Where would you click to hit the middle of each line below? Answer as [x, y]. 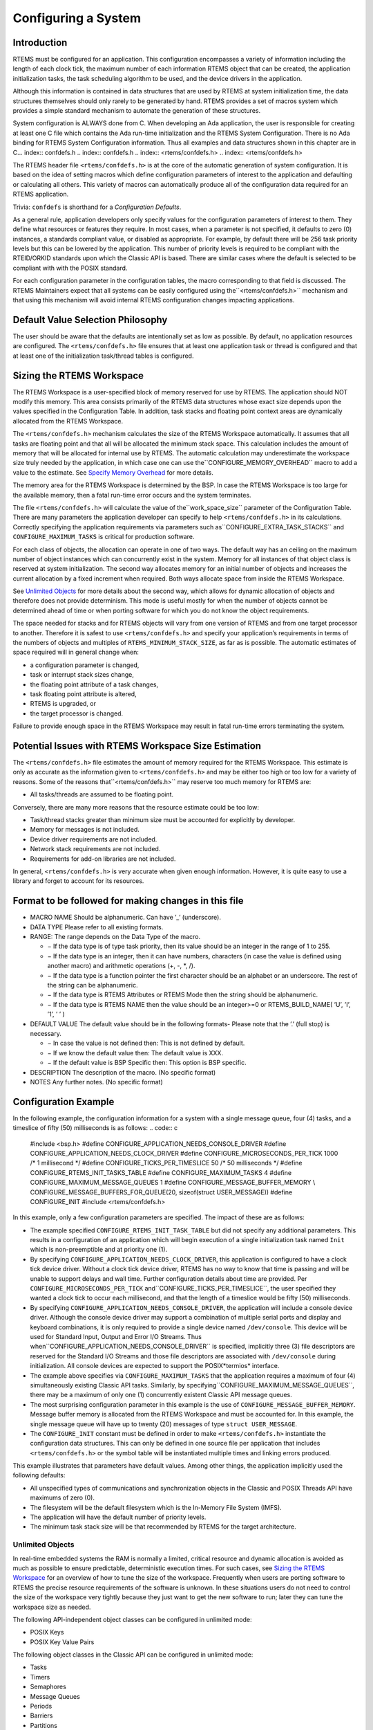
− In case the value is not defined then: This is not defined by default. [146, 1043]
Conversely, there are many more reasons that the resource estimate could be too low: [136, 807]
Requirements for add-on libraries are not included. [103, 859]
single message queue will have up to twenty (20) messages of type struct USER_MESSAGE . [163, 1424]
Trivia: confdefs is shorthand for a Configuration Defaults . [97, 207]
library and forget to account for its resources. [78, 881]
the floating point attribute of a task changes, [94, 684]
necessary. [46, 1033]
